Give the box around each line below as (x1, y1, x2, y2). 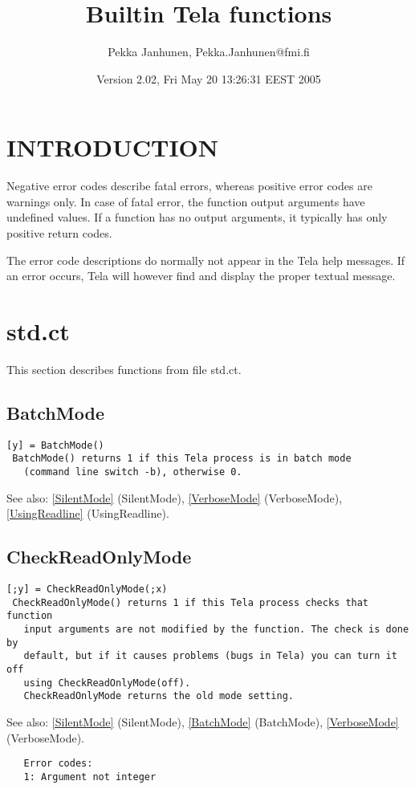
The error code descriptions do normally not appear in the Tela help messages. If (6, 251, 405, 268)
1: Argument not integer (23, 771, 157, 783)
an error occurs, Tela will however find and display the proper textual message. (6, 267, 396, 284)
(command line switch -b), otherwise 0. (23, 466, 242, 478)
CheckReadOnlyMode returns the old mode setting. (23, 690, 294, 702)
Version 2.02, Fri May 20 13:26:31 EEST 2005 (96, 70, 321, 87)
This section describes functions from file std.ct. (6, 360, 242, 377)
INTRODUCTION (6, 131, 219, 164)
